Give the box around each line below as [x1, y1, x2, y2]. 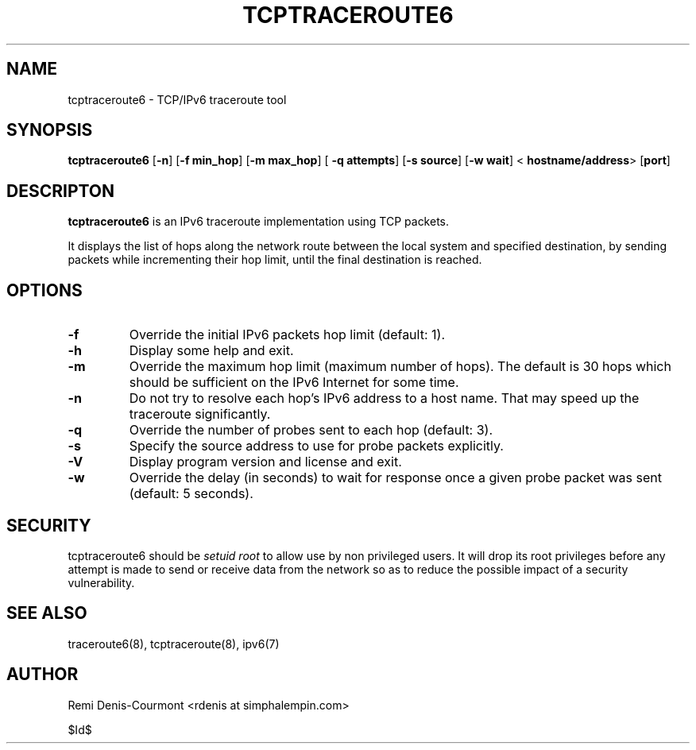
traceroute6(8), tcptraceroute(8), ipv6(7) [68, 636, 280, 651]
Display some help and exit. [129, 342, 294, 359]
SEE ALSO [6, 603, 87, 624]
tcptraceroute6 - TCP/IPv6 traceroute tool [68, 92, 287, 106]
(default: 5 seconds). [129, 485, 253, 502]
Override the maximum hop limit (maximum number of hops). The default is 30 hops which [129, 358, 671, 375]
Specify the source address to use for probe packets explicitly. [129, 438, 504, 454]
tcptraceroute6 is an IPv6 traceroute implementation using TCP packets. [68, 215, 450, 229]
